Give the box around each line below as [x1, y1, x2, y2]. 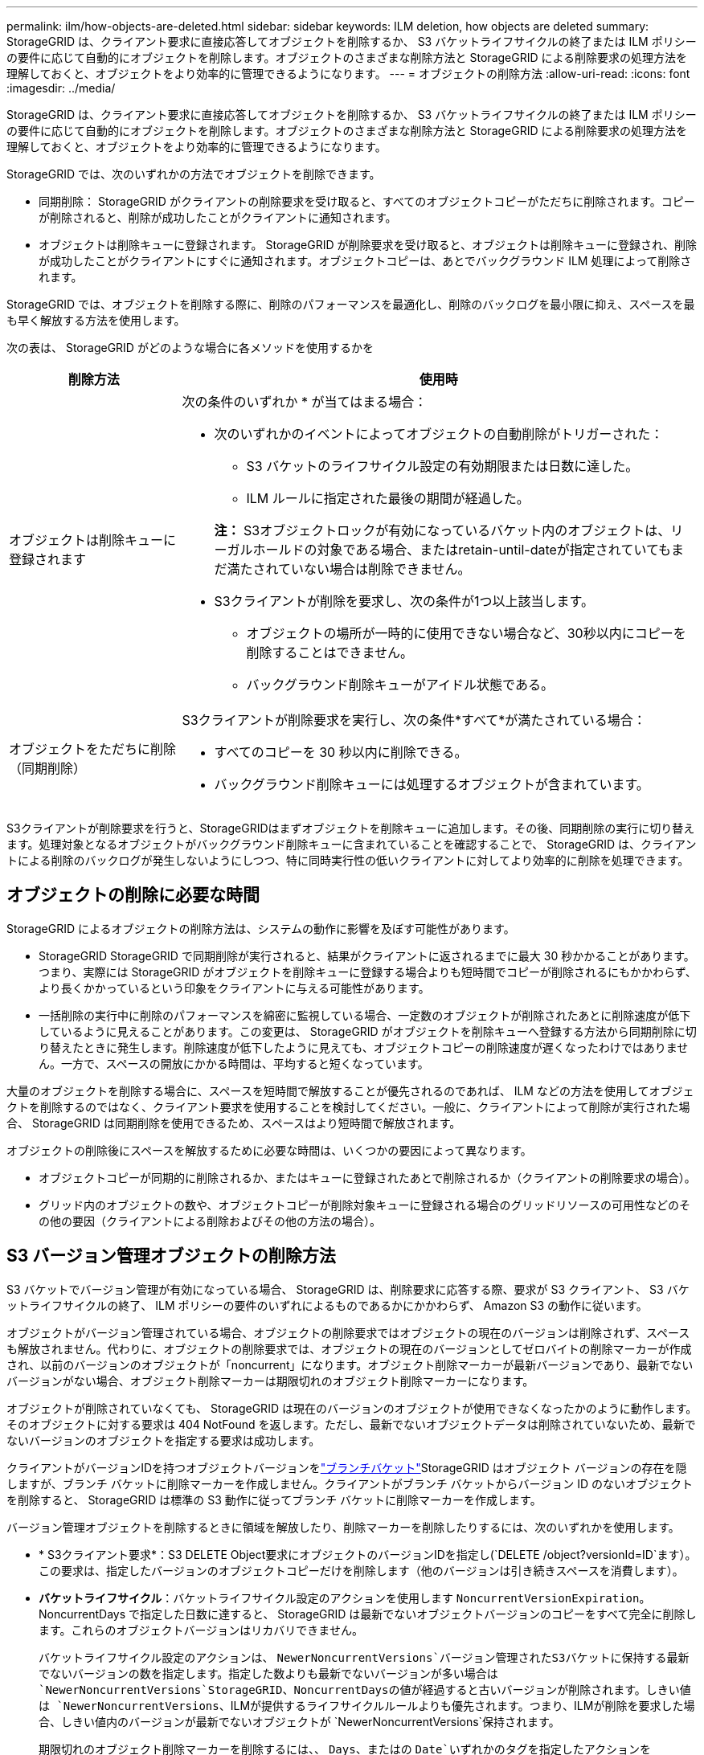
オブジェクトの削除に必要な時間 [6, 885, 260, 906]
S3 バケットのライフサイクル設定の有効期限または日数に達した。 [246, 458, 639, 474]
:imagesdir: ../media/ [6, 81, 116, 95]
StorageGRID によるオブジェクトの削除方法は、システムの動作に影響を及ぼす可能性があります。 [6, 921, 515, 935]
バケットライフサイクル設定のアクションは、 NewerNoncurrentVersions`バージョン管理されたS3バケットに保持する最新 [39, 1650, 690, 1664]
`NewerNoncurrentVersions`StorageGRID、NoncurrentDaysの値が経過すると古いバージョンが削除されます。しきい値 [39, 1683, 691, 1696]
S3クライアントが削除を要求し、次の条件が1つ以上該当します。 [214, 593, 594, 609]
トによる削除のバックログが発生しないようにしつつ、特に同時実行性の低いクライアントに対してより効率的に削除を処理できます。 [6, 853, 690, 867]
